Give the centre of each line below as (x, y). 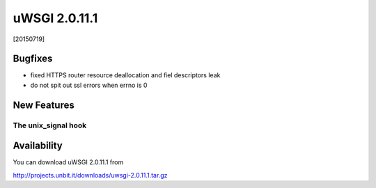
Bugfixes (33, 59)
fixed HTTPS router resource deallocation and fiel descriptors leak (125, 75)
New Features (44, 105)
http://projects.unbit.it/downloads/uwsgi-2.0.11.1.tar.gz (90, 175)
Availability (38, 146)
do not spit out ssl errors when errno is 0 (89, 85)
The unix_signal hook (50, 125)
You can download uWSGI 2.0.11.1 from (68, 162)
